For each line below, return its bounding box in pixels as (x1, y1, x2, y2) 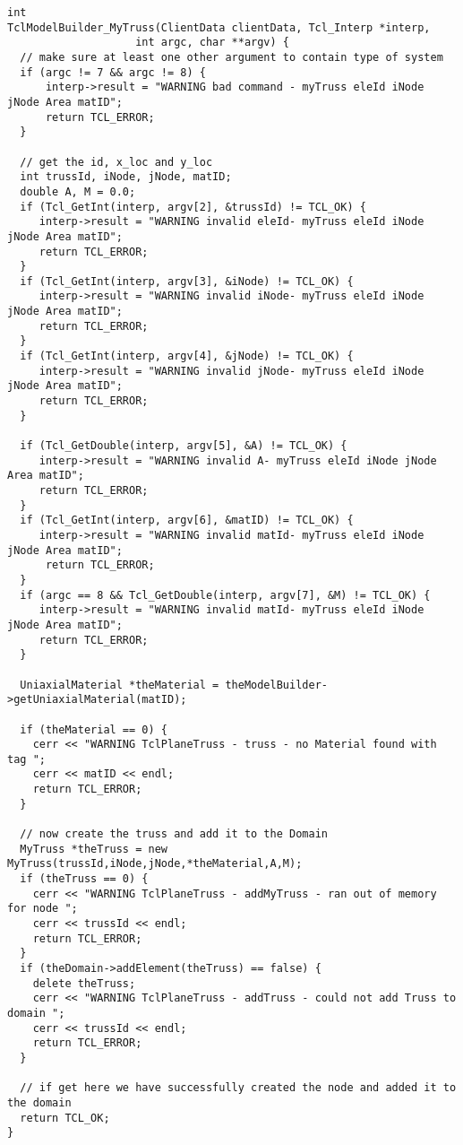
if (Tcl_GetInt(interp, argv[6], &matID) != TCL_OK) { (20, 514, 354, 527)
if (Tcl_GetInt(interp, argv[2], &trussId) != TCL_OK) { (20, 200, 366, 213)
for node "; (7, 902, 78, 915)
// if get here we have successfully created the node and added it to (20, 1081, 457, 1095)
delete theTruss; (32, 976, 136, 990)
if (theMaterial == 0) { (20, 723, 167, 736)
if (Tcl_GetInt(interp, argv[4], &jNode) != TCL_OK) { (20, 350, 354, 363)
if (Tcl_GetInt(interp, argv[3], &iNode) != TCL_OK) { (20, 274, 354, 288)
